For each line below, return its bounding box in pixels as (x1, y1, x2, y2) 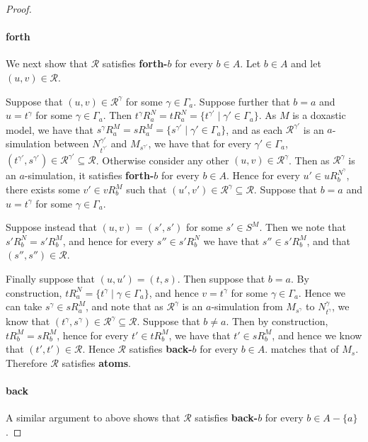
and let (291, 56, 321, 71)
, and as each (226, 122, 283, 137)
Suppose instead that (6, 220, 97, 234)
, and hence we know (272, 327, 362, 342)
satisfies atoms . (62, 355, 131, 370)
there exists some (6, 182, 80, 196)
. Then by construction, (226, 314, 328, 329)
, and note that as (86, 299, 163, 314)
